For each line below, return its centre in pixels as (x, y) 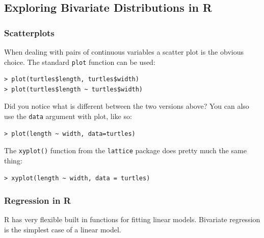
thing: (13, 160)
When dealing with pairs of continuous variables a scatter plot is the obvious (124, 52)
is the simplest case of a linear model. (63, 229)
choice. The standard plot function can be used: (80, 62)
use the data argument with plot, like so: (68, 116)
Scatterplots (29, 32)
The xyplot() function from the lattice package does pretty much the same (125, 150)
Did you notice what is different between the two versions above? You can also (127, 106)
